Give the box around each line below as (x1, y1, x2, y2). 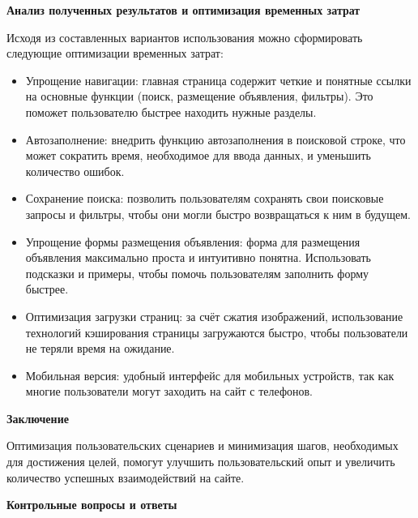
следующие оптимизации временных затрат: (6, 45, 224, 62)
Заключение (6, 409, 69, 426)
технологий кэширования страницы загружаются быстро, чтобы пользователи (25, 323, 408, 340)
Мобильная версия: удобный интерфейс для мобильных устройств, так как (25, 366, 395, 383)
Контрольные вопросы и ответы (6, 496, 177, 513)
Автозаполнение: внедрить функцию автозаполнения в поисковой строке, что (25, 131, 406, 148)
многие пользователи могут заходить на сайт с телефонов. (25, 383, 313, 400)
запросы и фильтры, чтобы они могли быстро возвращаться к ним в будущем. (25, 205, 411, 222)
